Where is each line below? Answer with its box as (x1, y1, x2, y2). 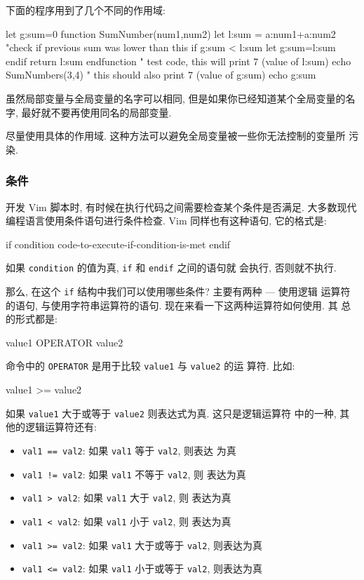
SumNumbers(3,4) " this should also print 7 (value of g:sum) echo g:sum (6, 67, 316, 82)
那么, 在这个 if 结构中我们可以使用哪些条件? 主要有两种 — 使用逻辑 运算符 (6, 284, 351, 298)
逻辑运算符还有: (25, 419, 97, 434)
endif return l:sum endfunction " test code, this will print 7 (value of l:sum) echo (6, 53, 351, 68)
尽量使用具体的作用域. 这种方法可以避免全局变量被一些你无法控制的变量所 (6, 128, 346, 143)
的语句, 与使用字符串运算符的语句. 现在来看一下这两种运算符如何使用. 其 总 (6, 297, 351, 312)
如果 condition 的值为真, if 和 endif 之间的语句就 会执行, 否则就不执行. (6, 260, 337, 275)
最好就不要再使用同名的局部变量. (21, 104, 172, 119)
